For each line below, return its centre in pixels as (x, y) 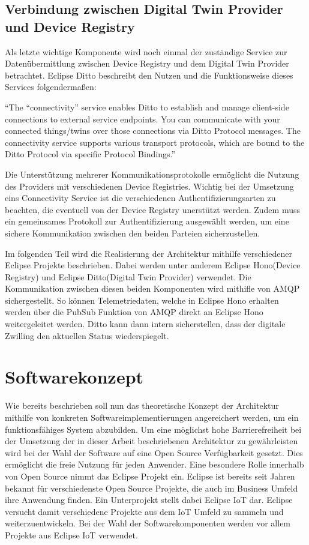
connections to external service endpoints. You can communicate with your (142, 119)
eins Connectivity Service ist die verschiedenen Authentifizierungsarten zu (140, 198)
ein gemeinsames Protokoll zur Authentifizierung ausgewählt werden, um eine (147, 221)
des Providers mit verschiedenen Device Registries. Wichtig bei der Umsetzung (149, 186)
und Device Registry (70, 26)
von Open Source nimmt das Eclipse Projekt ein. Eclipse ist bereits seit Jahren (150, 476)
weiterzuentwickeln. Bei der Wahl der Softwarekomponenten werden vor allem (148, 523)
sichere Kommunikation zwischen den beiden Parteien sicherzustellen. (133, 233)
